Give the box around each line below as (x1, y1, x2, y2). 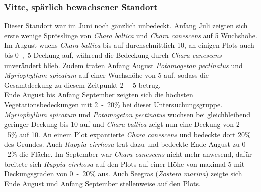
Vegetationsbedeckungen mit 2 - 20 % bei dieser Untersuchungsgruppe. (4, 99, 223, 109)
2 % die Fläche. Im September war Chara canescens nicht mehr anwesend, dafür (7, 148, 252, 159)
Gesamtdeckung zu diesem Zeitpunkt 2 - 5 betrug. (4, 79, 161, 90)
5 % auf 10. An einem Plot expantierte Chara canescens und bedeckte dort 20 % (7, 129, 251, 139)
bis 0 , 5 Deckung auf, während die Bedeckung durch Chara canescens (4, 50, 222, 60)
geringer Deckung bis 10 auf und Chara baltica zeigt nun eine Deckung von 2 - (4, 119, 246, 130)
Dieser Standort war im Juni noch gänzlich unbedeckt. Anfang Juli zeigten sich (4, 20, 248, 31)
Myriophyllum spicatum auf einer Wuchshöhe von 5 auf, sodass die (4, 70, 209, 80)
